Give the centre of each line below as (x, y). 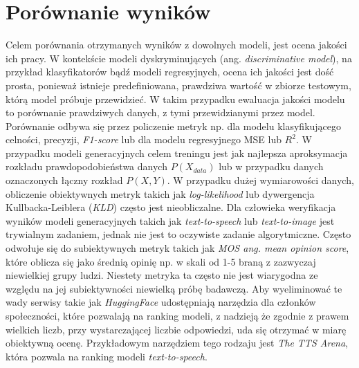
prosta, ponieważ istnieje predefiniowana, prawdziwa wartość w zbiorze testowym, (178, 85)
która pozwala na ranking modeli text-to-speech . (107, 356)
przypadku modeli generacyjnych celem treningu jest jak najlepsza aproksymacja (177, 153)
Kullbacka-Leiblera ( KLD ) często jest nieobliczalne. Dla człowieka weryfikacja (171, 207)
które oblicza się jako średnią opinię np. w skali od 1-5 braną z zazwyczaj (161, 261)
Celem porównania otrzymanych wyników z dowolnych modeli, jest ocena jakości (176, 45)
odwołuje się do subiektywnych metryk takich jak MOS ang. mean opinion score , (177, 248)
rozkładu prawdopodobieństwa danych (86, 166)
